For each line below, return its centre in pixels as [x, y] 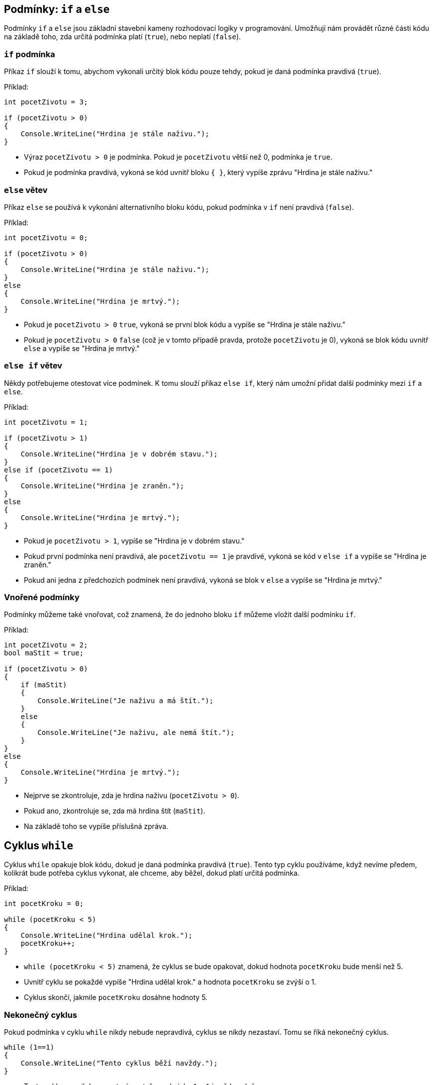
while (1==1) [29, 1047]
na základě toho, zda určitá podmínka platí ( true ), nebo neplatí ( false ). [123, 37]
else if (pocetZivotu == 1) [59, 470]
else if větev [33, 366]
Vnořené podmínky [42, 597]
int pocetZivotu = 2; [46, 645]
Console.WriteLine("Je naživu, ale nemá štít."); [136, 733]
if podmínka [30, 54]
